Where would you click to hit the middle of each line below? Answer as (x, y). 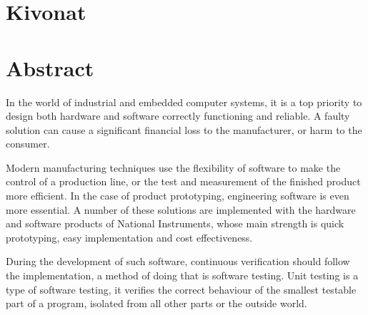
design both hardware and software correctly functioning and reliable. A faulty (178, 116)
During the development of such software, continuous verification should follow (178, 261)
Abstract (50, 67)
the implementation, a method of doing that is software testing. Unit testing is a (182, 275)
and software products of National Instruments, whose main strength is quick (175, 223)
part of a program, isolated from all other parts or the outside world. (156, 303)
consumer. (28, 144)
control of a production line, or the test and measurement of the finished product (183, 181)
